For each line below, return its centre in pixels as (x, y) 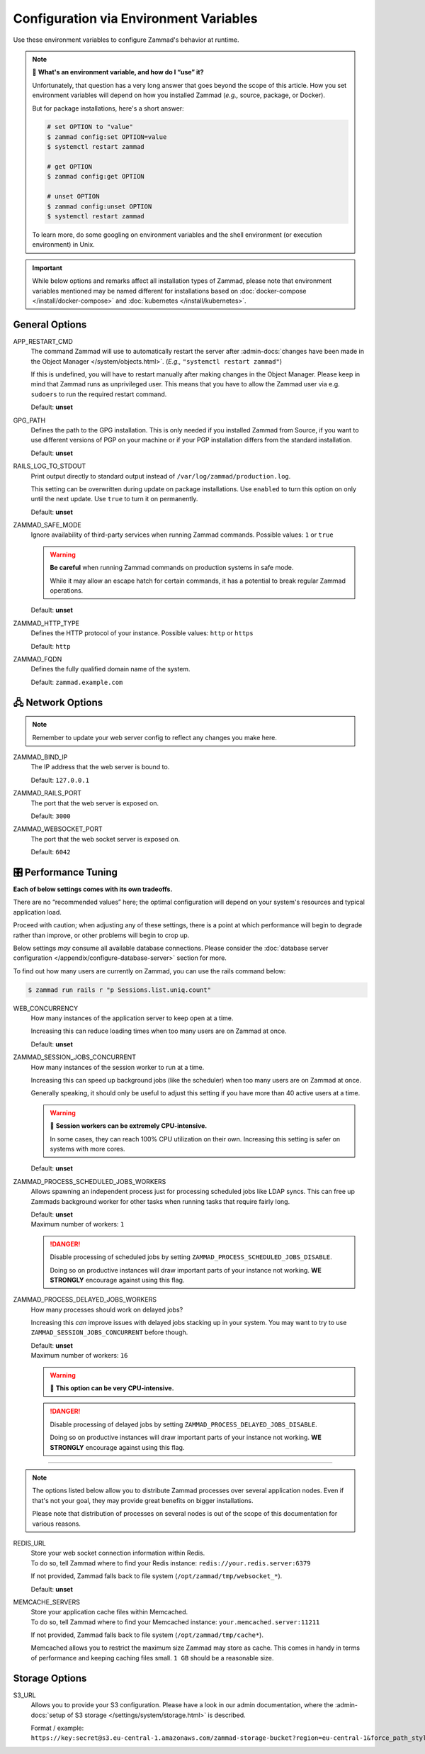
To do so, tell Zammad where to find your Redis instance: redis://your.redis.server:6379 (171, 1563)
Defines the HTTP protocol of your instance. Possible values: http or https (142, 633)
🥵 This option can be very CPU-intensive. (112, 1388)
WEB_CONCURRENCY (46, 1008)
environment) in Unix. (63, 245)
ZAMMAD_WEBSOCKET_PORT (58, 829)
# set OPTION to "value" (90, 127)
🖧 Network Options (58, 702)
